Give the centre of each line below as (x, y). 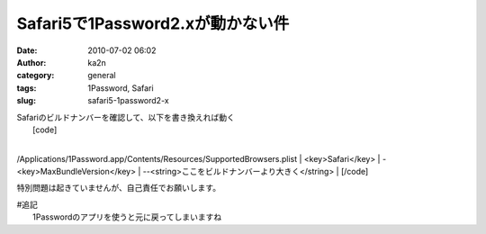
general (102, 76)
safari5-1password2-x (129, 101)
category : (36, 76)
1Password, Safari (121, 88)
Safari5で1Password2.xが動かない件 (153, 23)
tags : (27, 88)
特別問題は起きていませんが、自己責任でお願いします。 (118, 188)
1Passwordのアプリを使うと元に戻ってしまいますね (127, 217)
